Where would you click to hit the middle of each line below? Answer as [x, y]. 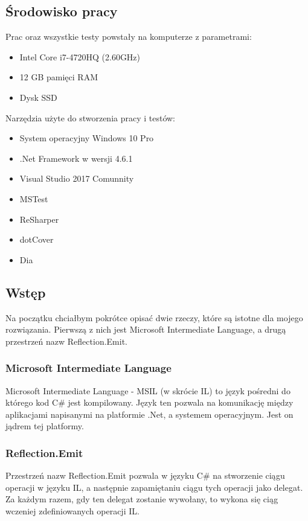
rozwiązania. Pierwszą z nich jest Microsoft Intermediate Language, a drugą [146, 329]
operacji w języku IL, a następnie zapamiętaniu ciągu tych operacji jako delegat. [154, 487]
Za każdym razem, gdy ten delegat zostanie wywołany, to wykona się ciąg [142, 499]
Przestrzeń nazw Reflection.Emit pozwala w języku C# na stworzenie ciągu [145, 475]
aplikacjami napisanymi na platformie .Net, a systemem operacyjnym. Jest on [149, 414]
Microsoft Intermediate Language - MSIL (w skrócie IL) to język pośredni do [148, 390]
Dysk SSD [38, 97]
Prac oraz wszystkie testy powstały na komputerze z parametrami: [129, 37]
